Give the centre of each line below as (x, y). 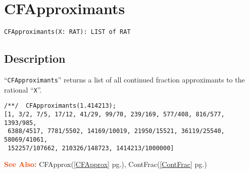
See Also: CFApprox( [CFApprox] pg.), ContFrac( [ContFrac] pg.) (106, 164)
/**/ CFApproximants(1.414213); (60, 106)
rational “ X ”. (23, 89)
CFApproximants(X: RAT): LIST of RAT (67, 32)
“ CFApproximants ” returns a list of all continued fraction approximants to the (124, 79)
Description (35, 58)
